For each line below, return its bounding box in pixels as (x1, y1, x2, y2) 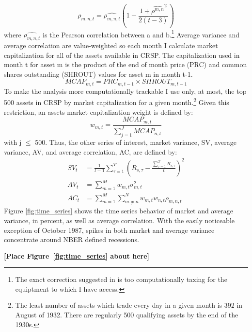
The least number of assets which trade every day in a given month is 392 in (15, 300, 243, 310)
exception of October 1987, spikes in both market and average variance (4, 225, 215, 235)
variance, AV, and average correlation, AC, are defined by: (4, 146, 177, 157)
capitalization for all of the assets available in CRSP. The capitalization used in (4, 50, 240, 60)
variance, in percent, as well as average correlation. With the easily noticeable (4, 215, 235, 225)
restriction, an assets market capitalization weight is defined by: (4, 106, 193, 117)
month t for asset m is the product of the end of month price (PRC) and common (4, 59, 247, 70)
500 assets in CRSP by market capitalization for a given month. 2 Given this (4, 96, 229, 107)
